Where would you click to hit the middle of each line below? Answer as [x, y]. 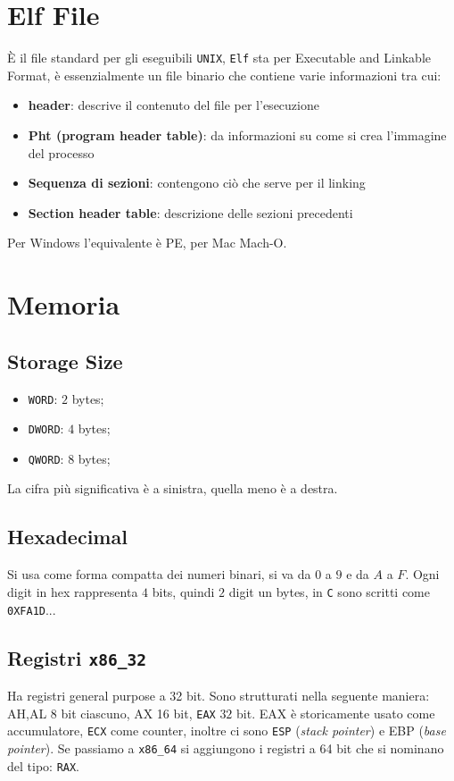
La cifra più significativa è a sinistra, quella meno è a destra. [173, 488]
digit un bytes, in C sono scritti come [329, 591]
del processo [61, 152]
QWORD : [46, 458]
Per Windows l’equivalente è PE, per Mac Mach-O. [147, 243]
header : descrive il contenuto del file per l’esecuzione [173, 105]
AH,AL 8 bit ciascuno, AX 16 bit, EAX [111, 713]
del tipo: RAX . [44, 765]
